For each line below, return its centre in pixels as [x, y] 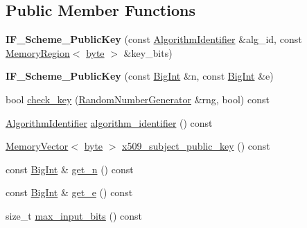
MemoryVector [37, 146]
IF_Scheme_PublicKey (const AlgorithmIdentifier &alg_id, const [154, 39]
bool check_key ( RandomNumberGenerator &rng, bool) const [138, 99]
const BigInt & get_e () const [69, 192]
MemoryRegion [38, 52]
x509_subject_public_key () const [196, 146]
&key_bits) [148, 52]
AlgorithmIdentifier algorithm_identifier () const [109, 122]
